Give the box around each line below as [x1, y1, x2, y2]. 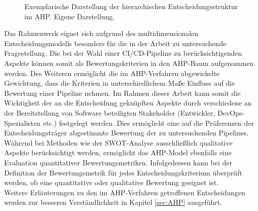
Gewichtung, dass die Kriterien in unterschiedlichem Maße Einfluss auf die [4, 78, 235, 88]
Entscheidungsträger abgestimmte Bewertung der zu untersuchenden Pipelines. [4, 127, 249, 138]
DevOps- [217, 107, 245, 118]
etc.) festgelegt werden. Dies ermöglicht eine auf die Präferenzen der [43, 117, 254, 128]
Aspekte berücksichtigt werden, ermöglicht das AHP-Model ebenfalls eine [4, 147, 232, 158]
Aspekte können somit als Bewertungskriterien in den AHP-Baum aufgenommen [4, 57, 254, 68]
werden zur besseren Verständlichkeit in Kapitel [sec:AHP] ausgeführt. [4, 197, 223, 207]
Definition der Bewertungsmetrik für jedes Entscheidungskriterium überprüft [4, 167, 242, 178]
